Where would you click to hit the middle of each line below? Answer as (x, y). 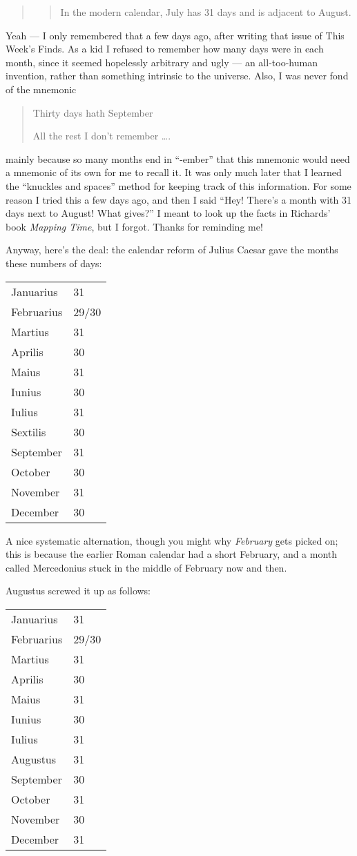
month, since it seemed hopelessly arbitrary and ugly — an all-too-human (162, 62)
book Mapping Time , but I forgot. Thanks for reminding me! (134, 226)
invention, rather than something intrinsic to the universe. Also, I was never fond (177, 76)
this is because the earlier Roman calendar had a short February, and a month (172, 554)
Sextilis (29, 431)
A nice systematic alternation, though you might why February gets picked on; (172, 540)
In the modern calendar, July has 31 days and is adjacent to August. (206, 12)
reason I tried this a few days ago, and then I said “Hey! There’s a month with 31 (178, 199)
